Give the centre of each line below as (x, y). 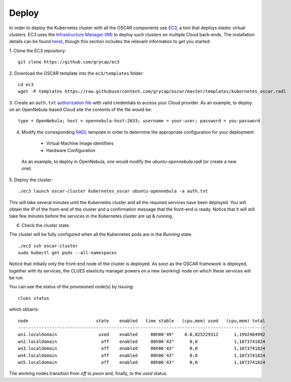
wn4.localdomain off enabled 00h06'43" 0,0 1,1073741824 (142, 355)
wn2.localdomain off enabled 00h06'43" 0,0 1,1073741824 (142, 341)
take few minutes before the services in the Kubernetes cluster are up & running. (91, 216)
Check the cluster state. (46, 225)
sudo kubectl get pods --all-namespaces (67, 252)
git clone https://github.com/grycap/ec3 (69, 62)
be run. (17, 278)
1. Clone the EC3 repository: (38, 51)
